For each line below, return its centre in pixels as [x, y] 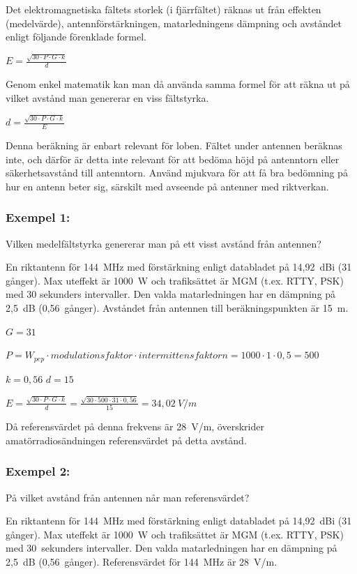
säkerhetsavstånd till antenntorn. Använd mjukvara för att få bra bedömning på [177, 173]
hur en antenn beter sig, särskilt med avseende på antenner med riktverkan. [167, 186]
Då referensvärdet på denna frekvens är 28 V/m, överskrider [135, 426]
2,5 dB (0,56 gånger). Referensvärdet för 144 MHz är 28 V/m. [142, 562]
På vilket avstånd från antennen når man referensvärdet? [128, 497]
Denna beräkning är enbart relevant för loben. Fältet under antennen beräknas [174, 145]
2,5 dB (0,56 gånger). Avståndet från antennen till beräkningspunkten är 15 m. [177, 308]
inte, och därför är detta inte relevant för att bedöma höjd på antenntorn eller [173, 159]
